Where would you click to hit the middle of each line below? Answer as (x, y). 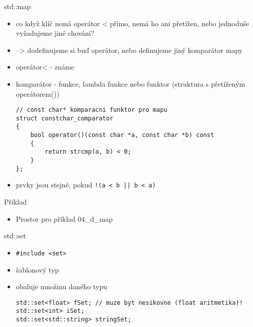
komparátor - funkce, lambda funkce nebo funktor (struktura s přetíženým (131, 83)
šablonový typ (37, 269)
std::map (17, 6)
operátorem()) (37, 93)
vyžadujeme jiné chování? (55, 33)
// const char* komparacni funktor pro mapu (92, 110)
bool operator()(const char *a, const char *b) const (122, 135)
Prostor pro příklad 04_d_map (64, 218)
